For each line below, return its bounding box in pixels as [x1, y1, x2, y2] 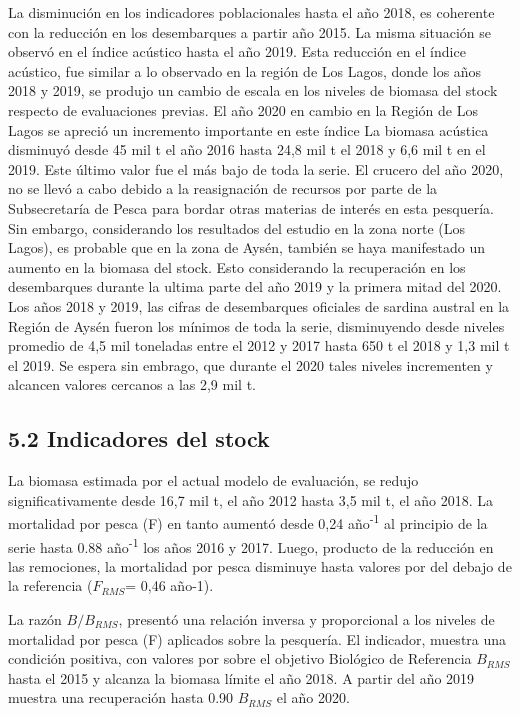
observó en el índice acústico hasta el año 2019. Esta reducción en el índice [8, 41, 466, 62]
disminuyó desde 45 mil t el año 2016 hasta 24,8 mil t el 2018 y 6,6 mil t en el [8, 139, 486, 160]
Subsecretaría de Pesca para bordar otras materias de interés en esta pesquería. [8, 197, 494, 218]
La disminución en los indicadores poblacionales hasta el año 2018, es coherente [8, 2, 495, 22]
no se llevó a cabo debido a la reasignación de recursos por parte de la [8, 178, 438, 199]
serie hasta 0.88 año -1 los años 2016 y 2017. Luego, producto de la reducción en [8, 533, 494, 557]
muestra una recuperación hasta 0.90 [8, 687, 234, 708]
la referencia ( [8, 575, 93, 596]
